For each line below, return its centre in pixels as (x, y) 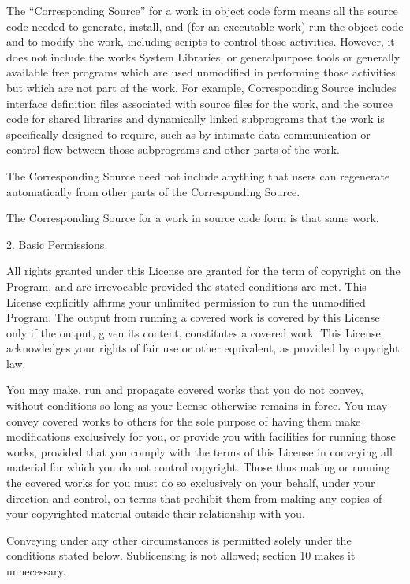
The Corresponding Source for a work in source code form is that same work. (193, 218)
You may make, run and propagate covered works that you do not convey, (185, 390)
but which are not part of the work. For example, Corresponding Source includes (201, 87)
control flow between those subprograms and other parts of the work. (173, 149)
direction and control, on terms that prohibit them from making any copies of (194, 498)
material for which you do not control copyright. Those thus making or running (198, 467)
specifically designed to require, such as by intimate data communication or (188, 134)
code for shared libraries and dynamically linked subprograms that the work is (196, 119)
